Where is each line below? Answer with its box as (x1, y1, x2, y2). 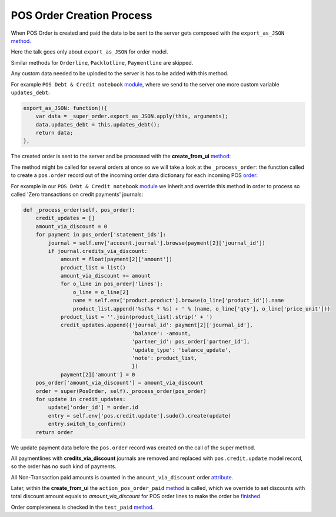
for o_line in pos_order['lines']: (60, 281, 163, 288)
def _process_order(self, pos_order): (23, 206, 135, 213)
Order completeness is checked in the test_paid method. (11, 503, 154, 511)
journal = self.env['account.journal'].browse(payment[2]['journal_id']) (48, 239, 266, 246)
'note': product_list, (131, 355, 197, 361)
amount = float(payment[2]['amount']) (60, 256, 173, 263)
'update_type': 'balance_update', (131, 346, 232, 353)
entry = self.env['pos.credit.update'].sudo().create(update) (48, 412, 232, 419)
